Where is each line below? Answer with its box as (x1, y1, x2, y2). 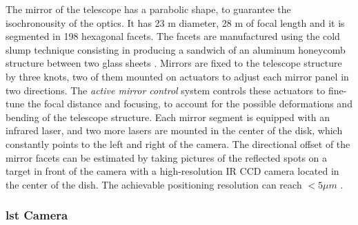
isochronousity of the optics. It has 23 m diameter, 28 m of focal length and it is (6, 15, 345, 30)
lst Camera (6, 206, 68, 224)
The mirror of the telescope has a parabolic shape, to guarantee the (6, 2, 291, 16)
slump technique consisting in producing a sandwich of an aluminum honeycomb (6, 42, 346, 56)
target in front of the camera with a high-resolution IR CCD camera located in (6, 164, 339, 178)
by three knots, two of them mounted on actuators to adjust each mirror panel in (6, 69, 349, 83)
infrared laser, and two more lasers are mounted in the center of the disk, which (6, 123, 343, 138)
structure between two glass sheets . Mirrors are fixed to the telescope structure (6, 56, 342, 70)
